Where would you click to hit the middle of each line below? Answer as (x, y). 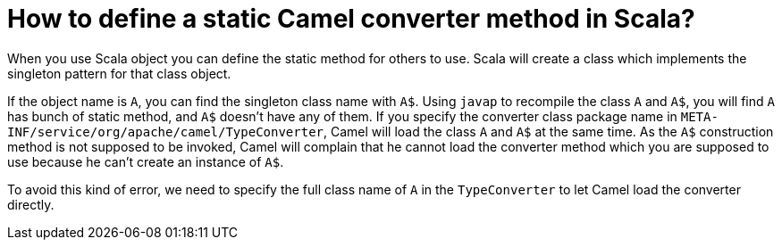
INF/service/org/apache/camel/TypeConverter (166, 132)
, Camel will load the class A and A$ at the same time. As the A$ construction (549, 131)
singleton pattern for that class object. (119, 73)
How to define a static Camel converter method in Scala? (351, 19)
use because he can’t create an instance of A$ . (146, 161)
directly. (31, 204)
